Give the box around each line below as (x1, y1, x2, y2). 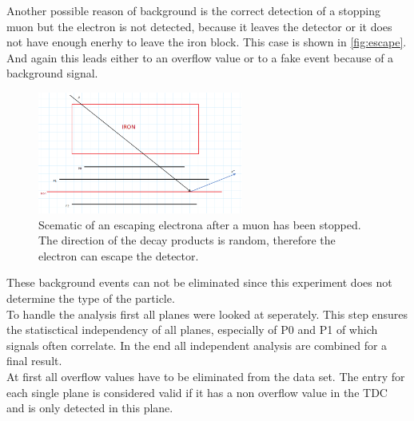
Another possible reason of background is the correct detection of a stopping (6, 2, 381, 18)
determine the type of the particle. (6, 290, 175, 307)
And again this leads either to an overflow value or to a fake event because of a (6, 49, 394, 66)
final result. (6, 352, 62, 369)
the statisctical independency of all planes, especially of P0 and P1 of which (6, 321, 378, 338)
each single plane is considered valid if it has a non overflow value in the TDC (6, 383, 388, 400)
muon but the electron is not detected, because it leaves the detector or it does (6, 18, 392, 34)
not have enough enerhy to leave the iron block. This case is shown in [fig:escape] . (6, 34, 407, 50)
